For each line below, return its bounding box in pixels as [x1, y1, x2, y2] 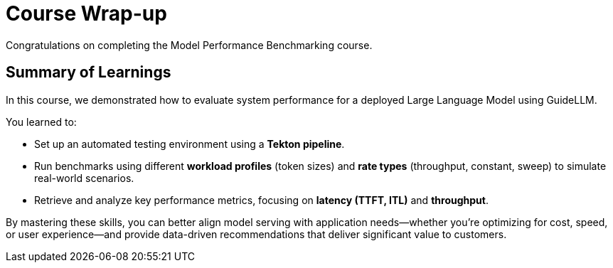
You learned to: [6, 115, 77, 128]
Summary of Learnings [6, 63, 171, 82]
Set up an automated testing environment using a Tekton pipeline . [34, 137, 345, 150]
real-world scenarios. [34, 171, 134, 184]
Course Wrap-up [6, 1, 167, 26]
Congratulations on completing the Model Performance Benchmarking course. [6, 38, 373, 51]
